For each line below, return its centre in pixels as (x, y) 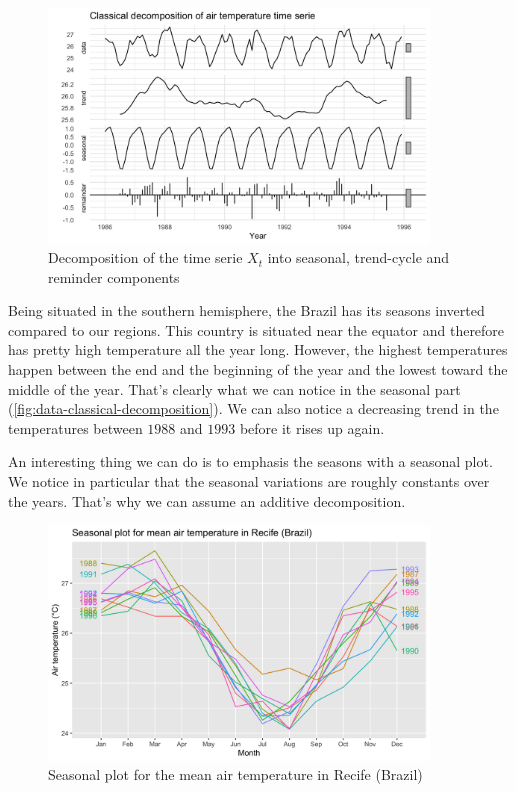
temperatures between (75, 427)
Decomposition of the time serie (145, 257)
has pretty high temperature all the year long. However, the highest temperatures (258, 349)
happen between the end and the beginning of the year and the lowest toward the (258, 369)
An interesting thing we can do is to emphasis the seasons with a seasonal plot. (250, 461)
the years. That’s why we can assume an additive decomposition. (207, 500)
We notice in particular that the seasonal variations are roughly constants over (249, 481)
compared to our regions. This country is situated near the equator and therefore (256, 329)
